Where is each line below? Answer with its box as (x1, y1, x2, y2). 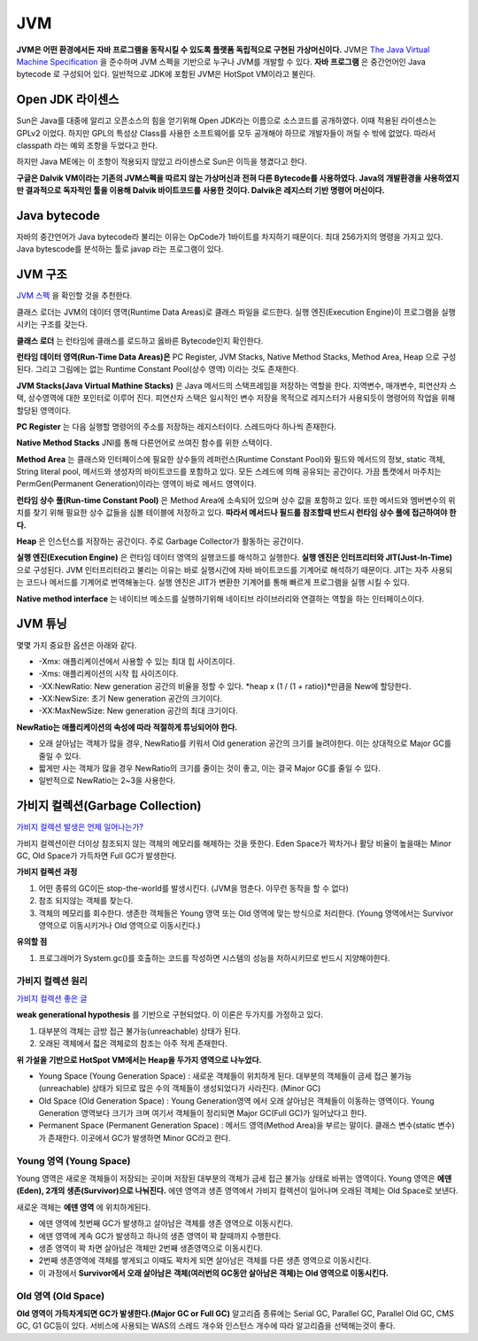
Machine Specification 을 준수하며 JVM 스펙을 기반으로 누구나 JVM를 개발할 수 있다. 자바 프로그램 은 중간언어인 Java (16, 56, 427, 66)
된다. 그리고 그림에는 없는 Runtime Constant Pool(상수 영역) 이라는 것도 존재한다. (16, 364, 299, 375)
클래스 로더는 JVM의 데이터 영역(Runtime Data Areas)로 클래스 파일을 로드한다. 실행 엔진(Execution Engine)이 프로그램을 (16, 306, 440, 317)
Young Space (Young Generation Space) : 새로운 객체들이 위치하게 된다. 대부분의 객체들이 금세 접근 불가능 (38, 1070, 412, 1081)
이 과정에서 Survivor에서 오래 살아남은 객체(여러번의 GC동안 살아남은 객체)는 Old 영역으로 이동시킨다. (38, 1267, 389, 1278)
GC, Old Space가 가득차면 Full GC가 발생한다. (16, 850, 177, 861)
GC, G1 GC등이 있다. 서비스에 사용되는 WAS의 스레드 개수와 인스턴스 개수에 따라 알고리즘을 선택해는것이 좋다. (16, 1321, 396, 1331)
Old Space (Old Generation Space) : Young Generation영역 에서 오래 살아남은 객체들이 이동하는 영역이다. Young (38, 1095, 435, 1106)
